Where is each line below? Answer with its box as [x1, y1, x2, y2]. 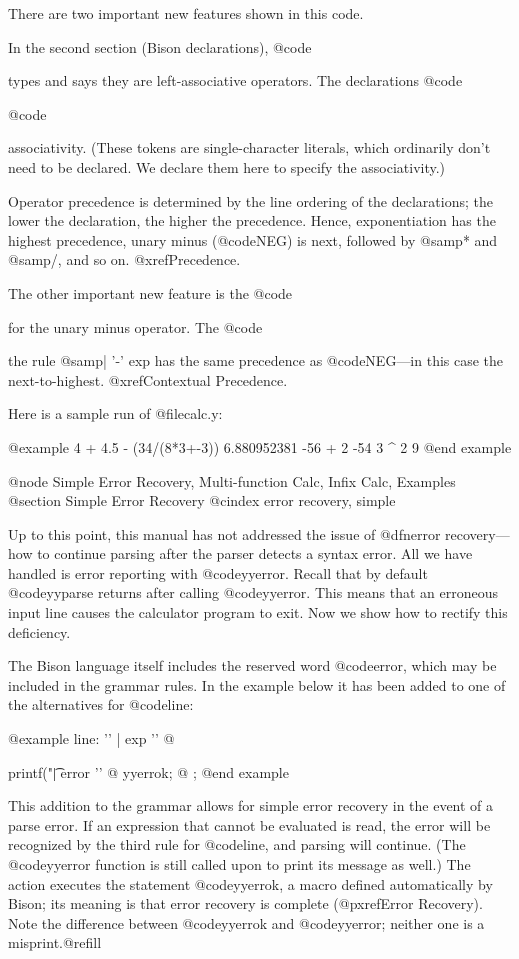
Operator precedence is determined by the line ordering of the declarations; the [8, 190, 493, 211]
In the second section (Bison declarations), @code [8, 36, 312, 57]
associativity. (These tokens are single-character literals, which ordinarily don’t [8, 137, 491, 158]
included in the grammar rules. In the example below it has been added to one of [8, 674, 506, 695]
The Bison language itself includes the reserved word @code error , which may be [8, 655, 497, 676]
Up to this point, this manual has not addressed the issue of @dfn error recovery [8, 523, 496, 544]
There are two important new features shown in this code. [8, 3, 364, 23]
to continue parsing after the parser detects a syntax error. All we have [37, 543, 473, 564]
